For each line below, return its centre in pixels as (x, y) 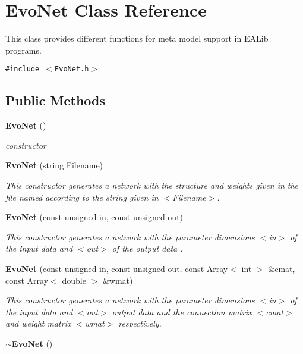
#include (23, 69)
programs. (23, 50)
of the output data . (147, 248)
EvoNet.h (72, 69)
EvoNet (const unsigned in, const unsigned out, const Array (117, 268)
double (74, 280)
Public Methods (56, 100)
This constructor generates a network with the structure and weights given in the (152, 185)
